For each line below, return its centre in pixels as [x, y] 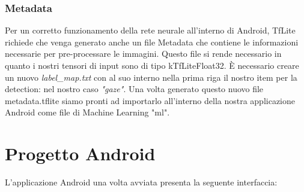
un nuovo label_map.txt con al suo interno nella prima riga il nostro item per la [151, 77]
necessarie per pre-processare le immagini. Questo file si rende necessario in [143, 54]
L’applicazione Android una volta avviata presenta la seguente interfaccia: [141, 182]
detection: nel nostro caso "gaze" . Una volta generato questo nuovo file [134, 89]
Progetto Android [80, 153]
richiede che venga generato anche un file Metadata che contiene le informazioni [152, 42]
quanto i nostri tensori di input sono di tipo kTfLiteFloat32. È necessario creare [152, 65]
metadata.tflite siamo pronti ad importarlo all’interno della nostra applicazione [150, 100]
